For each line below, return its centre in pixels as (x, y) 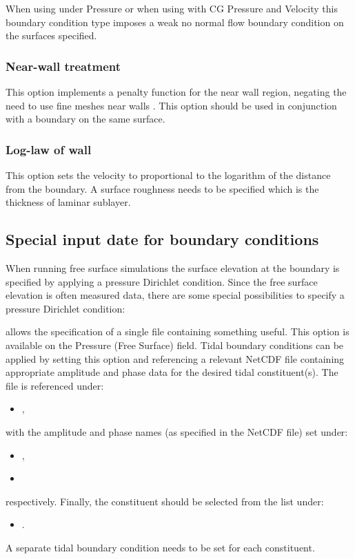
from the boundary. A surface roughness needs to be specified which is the (162, 188)
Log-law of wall (49, 149)
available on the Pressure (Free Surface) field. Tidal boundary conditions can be (175, 345)
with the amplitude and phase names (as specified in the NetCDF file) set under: (177, 431)
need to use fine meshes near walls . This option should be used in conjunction (171, 105)
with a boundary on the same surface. (85, 119)
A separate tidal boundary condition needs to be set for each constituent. (160, 547)
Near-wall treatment (63, 66)
